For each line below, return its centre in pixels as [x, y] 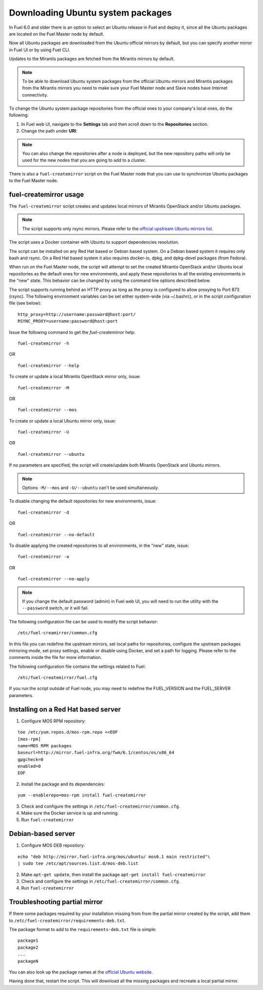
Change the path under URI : [49, 131]
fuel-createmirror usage [47, 194]
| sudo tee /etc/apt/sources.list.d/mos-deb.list [78, 864]
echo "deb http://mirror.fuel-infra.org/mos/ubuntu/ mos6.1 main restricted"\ [114, 856]
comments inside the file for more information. [56, 658]
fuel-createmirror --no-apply [54, 579]
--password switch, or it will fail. [55, 608]
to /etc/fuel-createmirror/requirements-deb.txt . [67, 920]
